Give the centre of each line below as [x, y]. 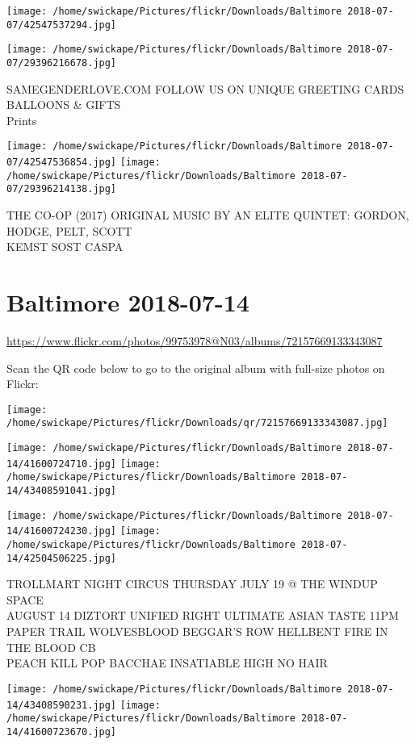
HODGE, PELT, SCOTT [69, 230]
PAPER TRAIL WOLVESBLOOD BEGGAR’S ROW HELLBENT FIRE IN [197, 631]
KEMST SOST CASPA [65, 247]
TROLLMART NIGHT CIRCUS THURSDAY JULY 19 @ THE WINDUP [192, 584]
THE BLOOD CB [51, 647]
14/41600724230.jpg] [62, 531]
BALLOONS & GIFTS [64, 104]
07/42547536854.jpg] [62, 163]
